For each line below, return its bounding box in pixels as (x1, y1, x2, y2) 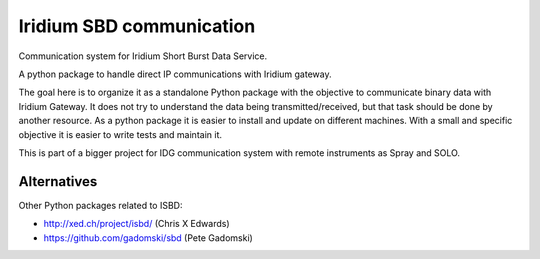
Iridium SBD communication (18, 15, 256, 37)
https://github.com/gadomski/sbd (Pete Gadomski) (43, 231, 254, 244)
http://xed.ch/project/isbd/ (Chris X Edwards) (43, 218, 230, 230)
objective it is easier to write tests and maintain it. (18, 128, 223, 140)
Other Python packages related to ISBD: (18, 199, 183, 211)
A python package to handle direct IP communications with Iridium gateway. (18, 68, 332, 80)
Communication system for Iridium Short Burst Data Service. (18, 50, 268, 62)
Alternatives (18, 173, 98, 190)
